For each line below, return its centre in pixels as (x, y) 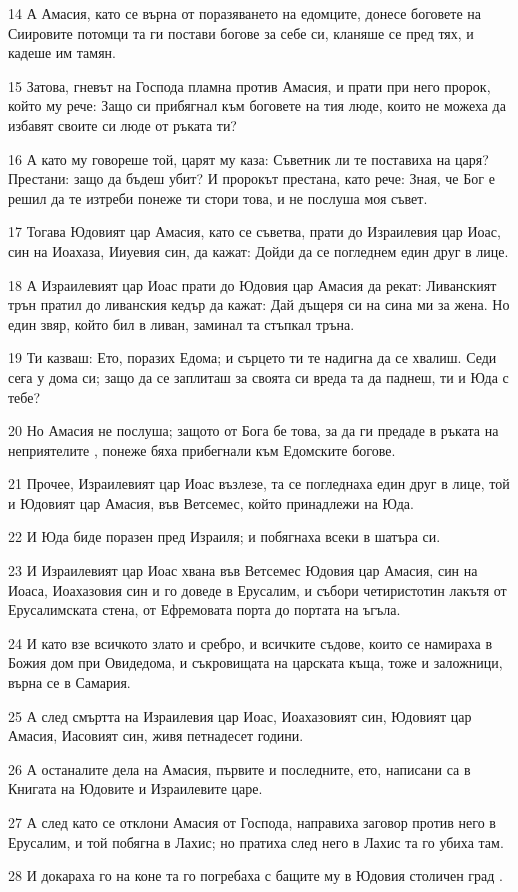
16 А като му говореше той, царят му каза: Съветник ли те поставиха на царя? (248, 158)
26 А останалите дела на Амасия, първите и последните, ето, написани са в (239, 768)
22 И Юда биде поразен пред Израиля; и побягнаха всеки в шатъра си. (224, 536)
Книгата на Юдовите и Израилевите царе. (135, 788)
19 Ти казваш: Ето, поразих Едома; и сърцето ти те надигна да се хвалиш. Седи (252, 357)
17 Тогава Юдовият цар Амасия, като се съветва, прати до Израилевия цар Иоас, (254, 231)
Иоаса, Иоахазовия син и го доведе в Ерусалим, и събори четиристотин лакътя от (257, 589)
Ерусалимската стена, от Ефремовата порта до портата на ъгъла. (204, 609)
